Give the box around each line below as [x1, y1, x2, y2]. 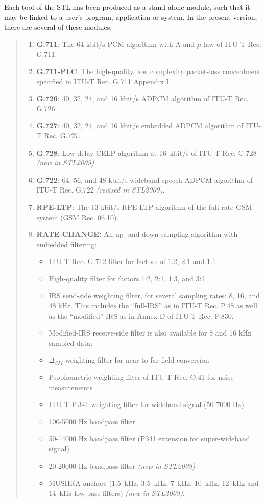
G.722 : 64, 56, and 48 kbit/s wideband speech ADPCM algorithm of [36, 174, 253, 185]
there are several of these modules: [4, 21, 112, 32]
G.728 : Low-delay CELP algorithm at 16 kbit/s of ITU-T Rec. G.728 [36, 147, 257, 158]
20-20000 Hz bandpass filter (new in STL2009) [49, 460, 195, 471]
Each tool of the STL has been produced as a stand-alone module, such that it [4, 2, 250, 12]
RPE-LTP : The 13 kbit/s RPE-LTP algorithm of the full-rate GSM [36, 201, 252, 212]
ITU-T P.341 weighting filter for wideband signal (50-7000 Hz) [49, 399, 245, 410]
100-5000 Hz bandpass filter [49, 416, 135, 426]
